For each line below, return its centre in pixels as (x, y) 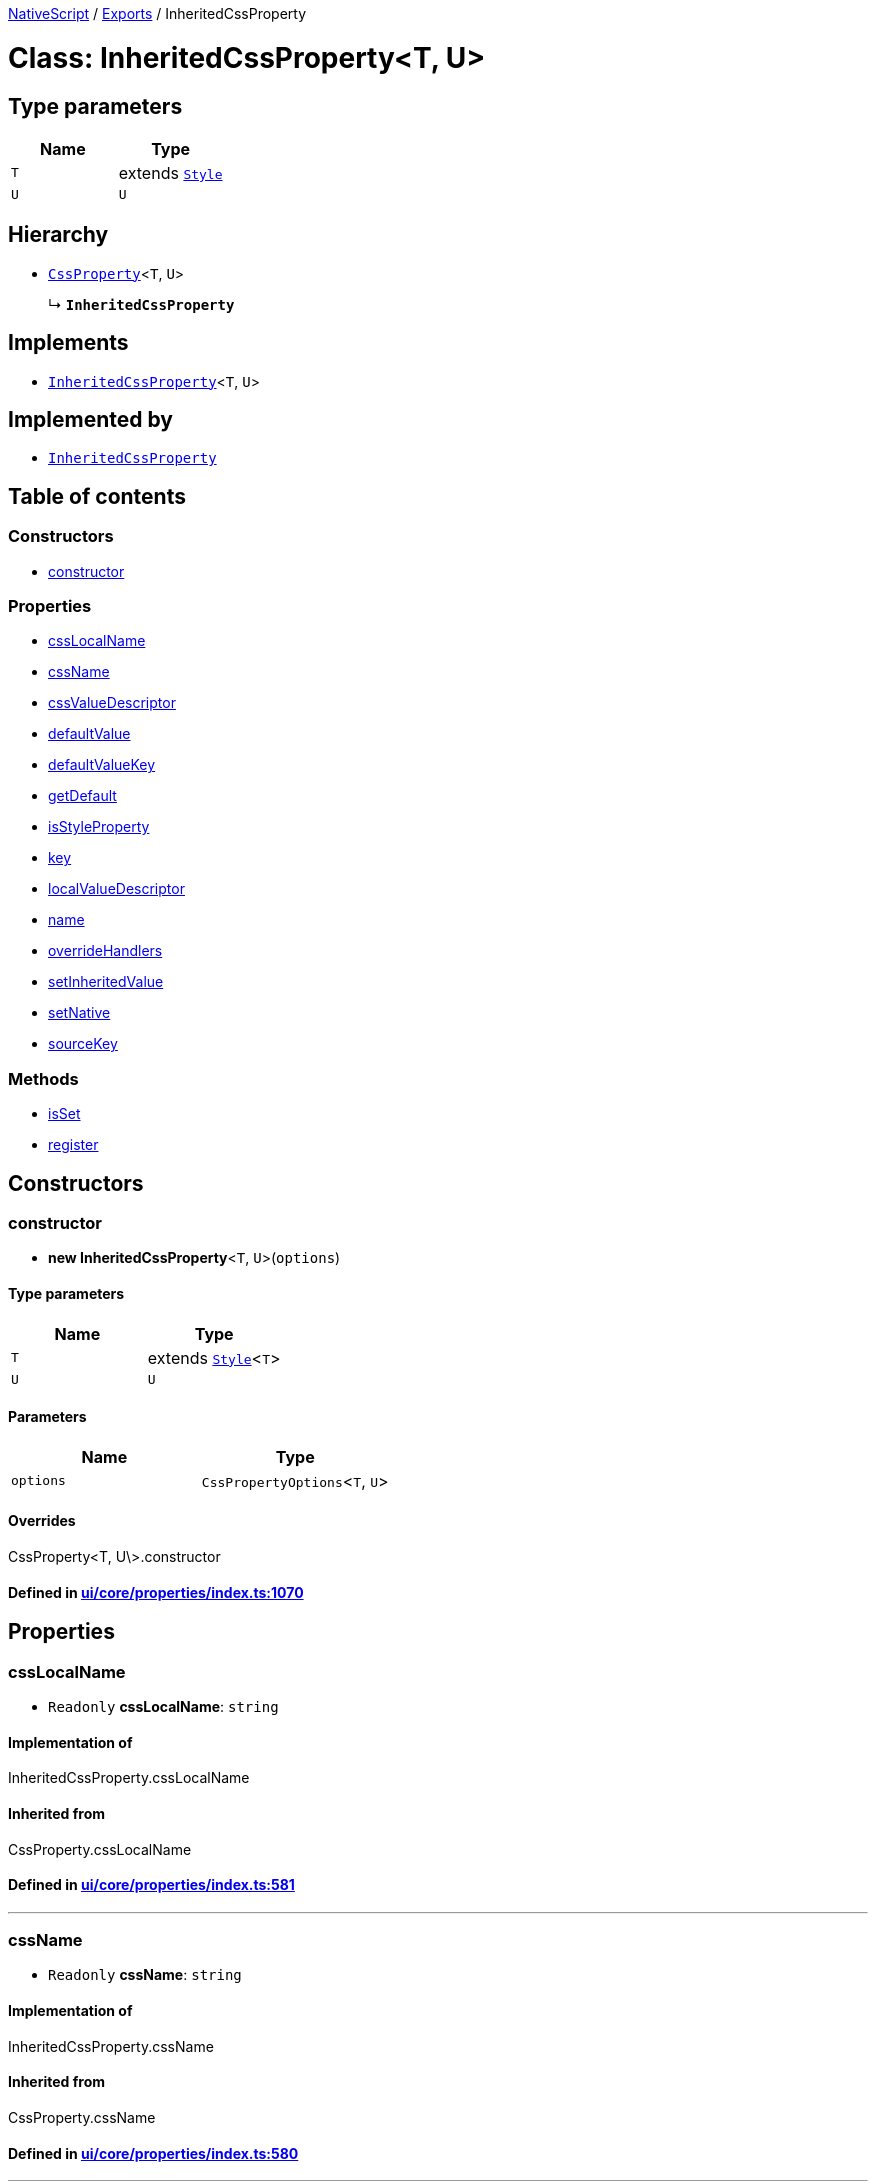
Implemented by (90, 420)
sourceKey (83, 1044)
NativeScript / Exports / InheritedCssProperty (157, 13)
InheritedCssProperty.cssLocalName (129, 1778)
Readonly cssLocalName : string (163, 1707)
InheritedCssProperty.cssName (111, 2046)
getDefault (82, 796)
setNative (79, 1013)
